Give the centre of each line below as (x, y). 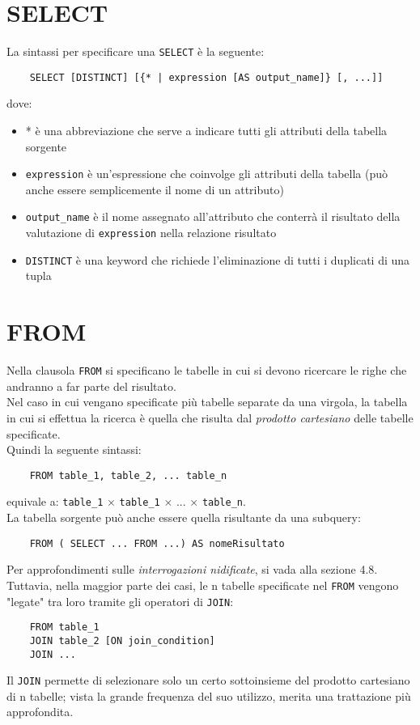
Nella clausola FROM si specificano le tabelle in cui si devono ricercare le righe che (207, 370)
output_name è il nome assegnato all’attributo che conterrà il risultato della (213, 216)
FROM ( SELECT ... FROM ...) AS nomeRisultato (157, 543)
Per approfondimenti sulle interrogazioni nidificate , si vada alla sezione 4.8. (192, 569)
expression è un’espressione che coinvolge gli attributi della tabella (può (206, 174)
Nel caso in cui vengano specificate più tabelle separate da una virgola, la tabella (207, 402)
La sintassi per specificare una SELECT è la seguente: (136, 51)
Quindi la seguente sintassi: (74, 449)
